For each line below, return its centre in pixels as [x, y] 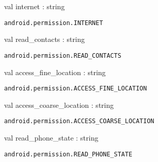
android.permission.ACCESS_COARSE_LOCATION [79, 121]
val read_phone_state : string [51, 137]
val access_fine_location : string [55, 72]
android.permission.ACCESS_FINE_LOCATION [76, 89]
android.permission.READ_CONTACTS [63, 55]
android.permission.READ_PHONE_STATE [68, 154]
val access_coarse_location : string [59, 105]
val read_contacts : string [44, 39]
